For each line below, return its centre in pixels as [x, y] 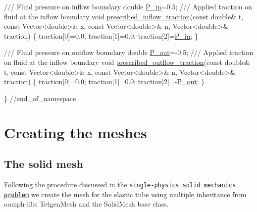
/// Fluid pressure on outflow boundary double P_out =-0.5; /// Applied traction [129, 52]
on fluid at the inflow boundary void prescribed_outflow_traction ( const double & [127, 62]
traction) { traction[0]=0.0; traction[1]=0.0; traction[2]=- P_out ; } [104, 81]
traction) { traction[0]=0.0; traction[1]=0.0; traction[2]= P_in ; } [101, 35]
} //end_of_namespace [40, 98]
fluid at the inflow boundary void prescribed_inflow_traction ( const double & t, [124, 16]
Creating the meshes [76, 132]
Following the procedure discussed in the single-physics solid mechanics [120, 184]
